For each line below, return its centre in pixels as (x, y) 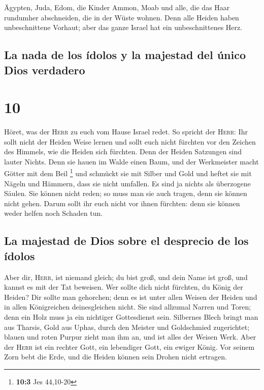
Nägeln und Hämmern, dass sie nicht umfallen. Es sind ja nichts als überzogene (127, 183)
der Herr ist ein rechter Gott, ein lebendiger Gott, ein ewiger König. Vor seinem (129, 346)
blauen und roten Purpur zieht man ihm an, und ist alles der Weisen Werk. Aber (130, 337)
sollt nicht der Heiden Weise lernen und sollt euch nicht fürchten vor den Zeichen (130, 141)
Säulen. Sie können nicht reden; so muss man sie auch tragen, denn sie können (126, 193)
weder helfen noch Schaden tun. (54, 213)
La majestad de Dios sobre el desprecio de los (126, 241)
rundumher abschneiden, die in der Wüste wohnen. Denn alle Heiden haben (122, 17)
